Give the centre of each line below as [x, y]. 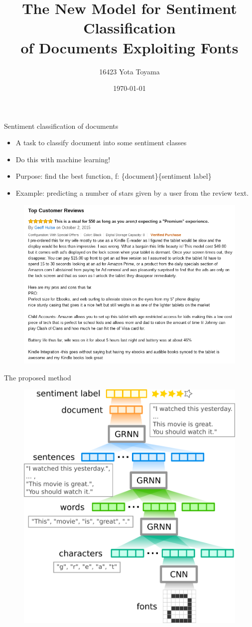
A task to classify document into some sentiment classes [101, 143]
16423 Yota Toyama [129, 71]
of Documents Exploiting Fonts [129, 47]
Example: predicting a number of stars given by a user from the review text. [132, 193]
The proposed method [38, 377]
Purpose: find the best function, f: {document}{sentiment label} [114, 176]
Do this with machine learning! [63, 159]
